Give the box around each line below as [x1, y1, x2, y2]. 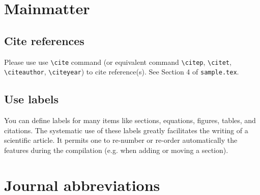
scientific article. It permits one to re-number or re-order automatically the [4, 135, 238, 145]
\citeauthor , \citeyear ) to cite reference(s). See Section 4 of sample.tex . [4, 66, 239, 77]
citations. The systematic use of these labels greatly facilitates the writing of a [4, 125, 248, 135]
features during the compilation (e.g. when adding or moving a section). [4, 144, 228, 155]
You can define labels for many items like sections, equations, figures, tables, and [4, 115, 256, 126]
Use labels [4, 91, 59, 107]
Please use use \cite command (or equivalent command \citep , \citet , [4, 56, 232, 67]
